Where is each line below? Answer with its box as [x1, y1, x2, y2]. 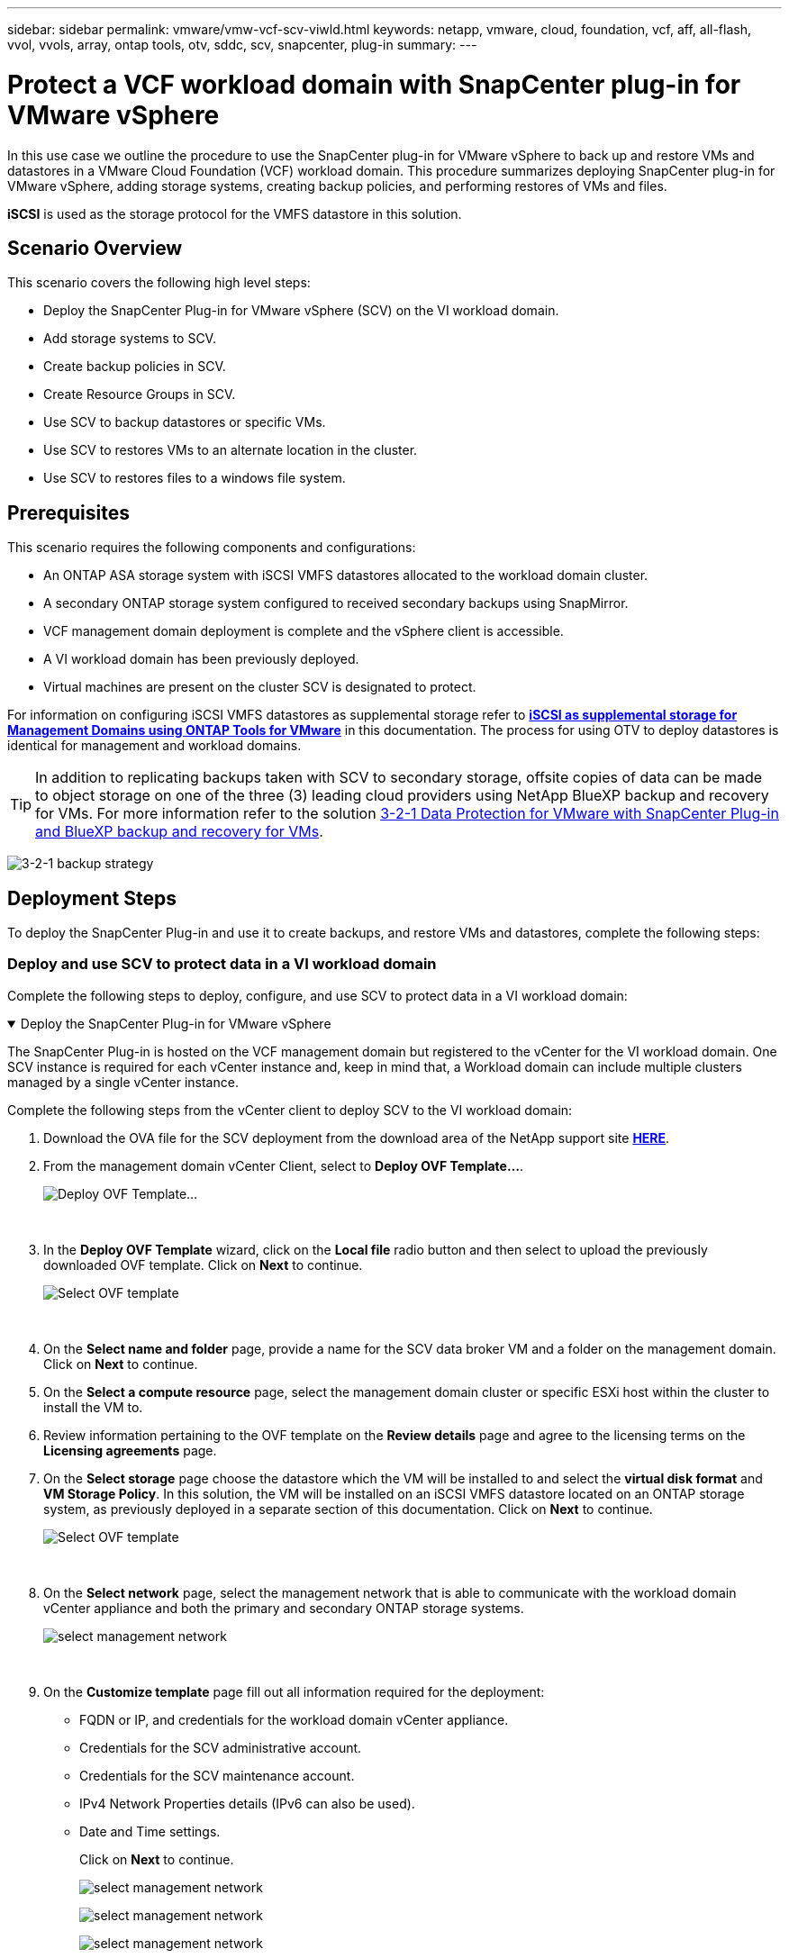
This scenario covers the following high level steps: [7, 275, 311, 291]
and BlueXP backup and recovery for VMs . [35, 822, 323, 841]
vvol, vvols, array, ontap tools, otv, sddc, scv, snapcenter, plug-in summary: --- [7, 37, 477, 52]
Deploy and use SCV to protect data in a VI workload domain [7, 955, 437, 974]
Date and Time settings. [79, 1823, 221, 1839]
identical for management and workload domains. [7, 738, 302, 754]
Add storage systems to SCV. [43, 331, 216, 347]
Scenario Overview [7, 236, 183, 259]
